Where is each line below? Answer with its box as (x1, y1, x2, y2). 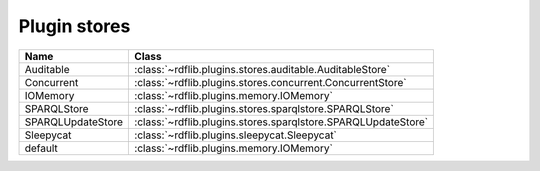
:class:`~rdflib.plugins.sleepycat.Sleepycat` (134, 128, 337, 142)
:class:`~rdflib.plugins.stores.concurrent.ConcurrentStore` (134, 75, 407, 89)
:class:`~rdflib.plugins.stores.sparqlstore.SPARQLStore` (134, 101, 394, 115)
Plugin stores (18, 15, 131, 37)
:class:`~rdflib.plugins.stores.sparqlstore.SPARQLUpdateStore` (134, 115, 429, 129)
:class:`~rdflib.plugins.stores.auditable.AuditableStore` (134, 62, 390, 76)
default (24, 141, 59, 155)
